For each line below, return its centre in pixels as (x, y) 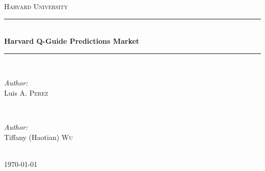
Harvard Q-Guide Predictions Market (72, 41)
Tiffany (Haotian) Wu (38, 137)
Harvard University (36, 6)
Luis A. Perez (26, 92)
